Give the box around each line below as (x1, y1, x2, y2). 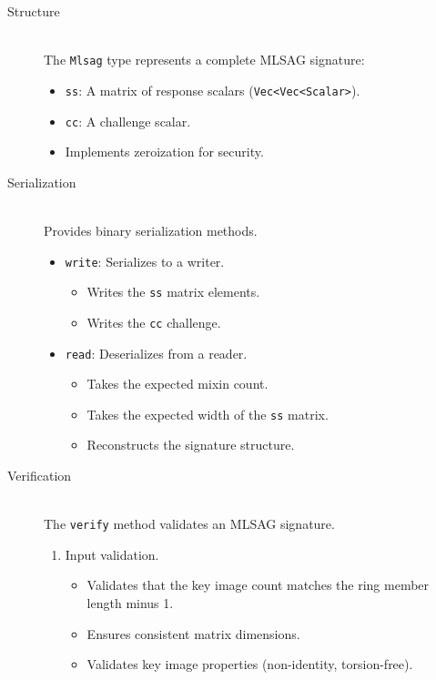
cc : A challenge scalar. (65, 111, 191, 130)
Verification (7, 466, 72, 484)
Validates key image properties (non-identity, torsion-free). (86, 655, 413, 674)
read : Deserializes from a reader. (65, 343, 248, 362)
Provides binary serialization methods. (44, 220, 258, 239)
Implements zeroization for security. (65, 142, 264, 161)
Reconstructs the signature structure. (86, 435, 295, 454)
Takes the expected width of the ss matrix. (86, 404, 329, 423)
